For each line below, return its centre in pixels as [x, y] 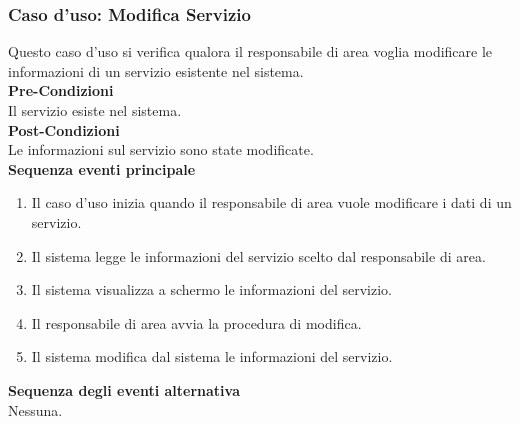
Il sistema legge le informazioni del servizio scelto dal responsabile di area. [258, 255]
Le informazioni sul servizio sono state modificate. [161, 149]
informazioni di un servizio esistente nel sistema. [156, 70]
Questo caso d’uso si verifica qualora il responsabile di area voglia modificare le [250, 51]
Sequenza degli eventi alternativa [124, 389]
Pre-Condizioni [61, 90]
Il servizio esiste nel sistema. [95, 110]
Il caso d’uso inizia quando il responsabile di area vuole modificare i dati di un [271, 202]
